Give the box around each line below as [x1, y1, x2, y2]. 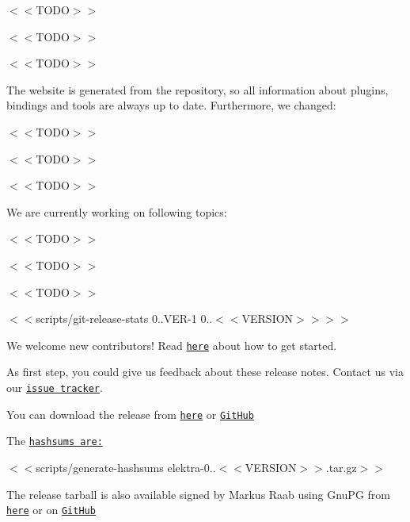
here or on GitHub [6, 501, 96, 518]
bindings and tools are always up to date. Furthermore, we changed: [6, 97, 336, 113]
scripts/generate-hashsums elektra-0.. [36, 459, 216, 475]
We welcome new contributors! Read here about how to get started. [6, 336, 337, 353]
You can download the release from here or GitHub [6, 405, 254, 422]
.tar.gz [325, 459, 357, 475]
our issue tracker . [6, 378, 103, 395]
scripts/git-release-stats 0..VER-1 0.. [36, 310, 213, 327]
